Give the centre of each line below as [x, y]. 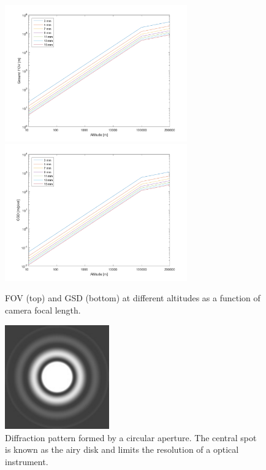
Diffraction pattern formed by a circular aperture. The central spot [131, 437]
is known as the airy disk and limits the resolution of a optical [122, 449]
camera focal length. [43, 310]
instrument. [27, 461]
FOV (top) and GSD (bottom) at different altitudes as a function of [133, 298]
